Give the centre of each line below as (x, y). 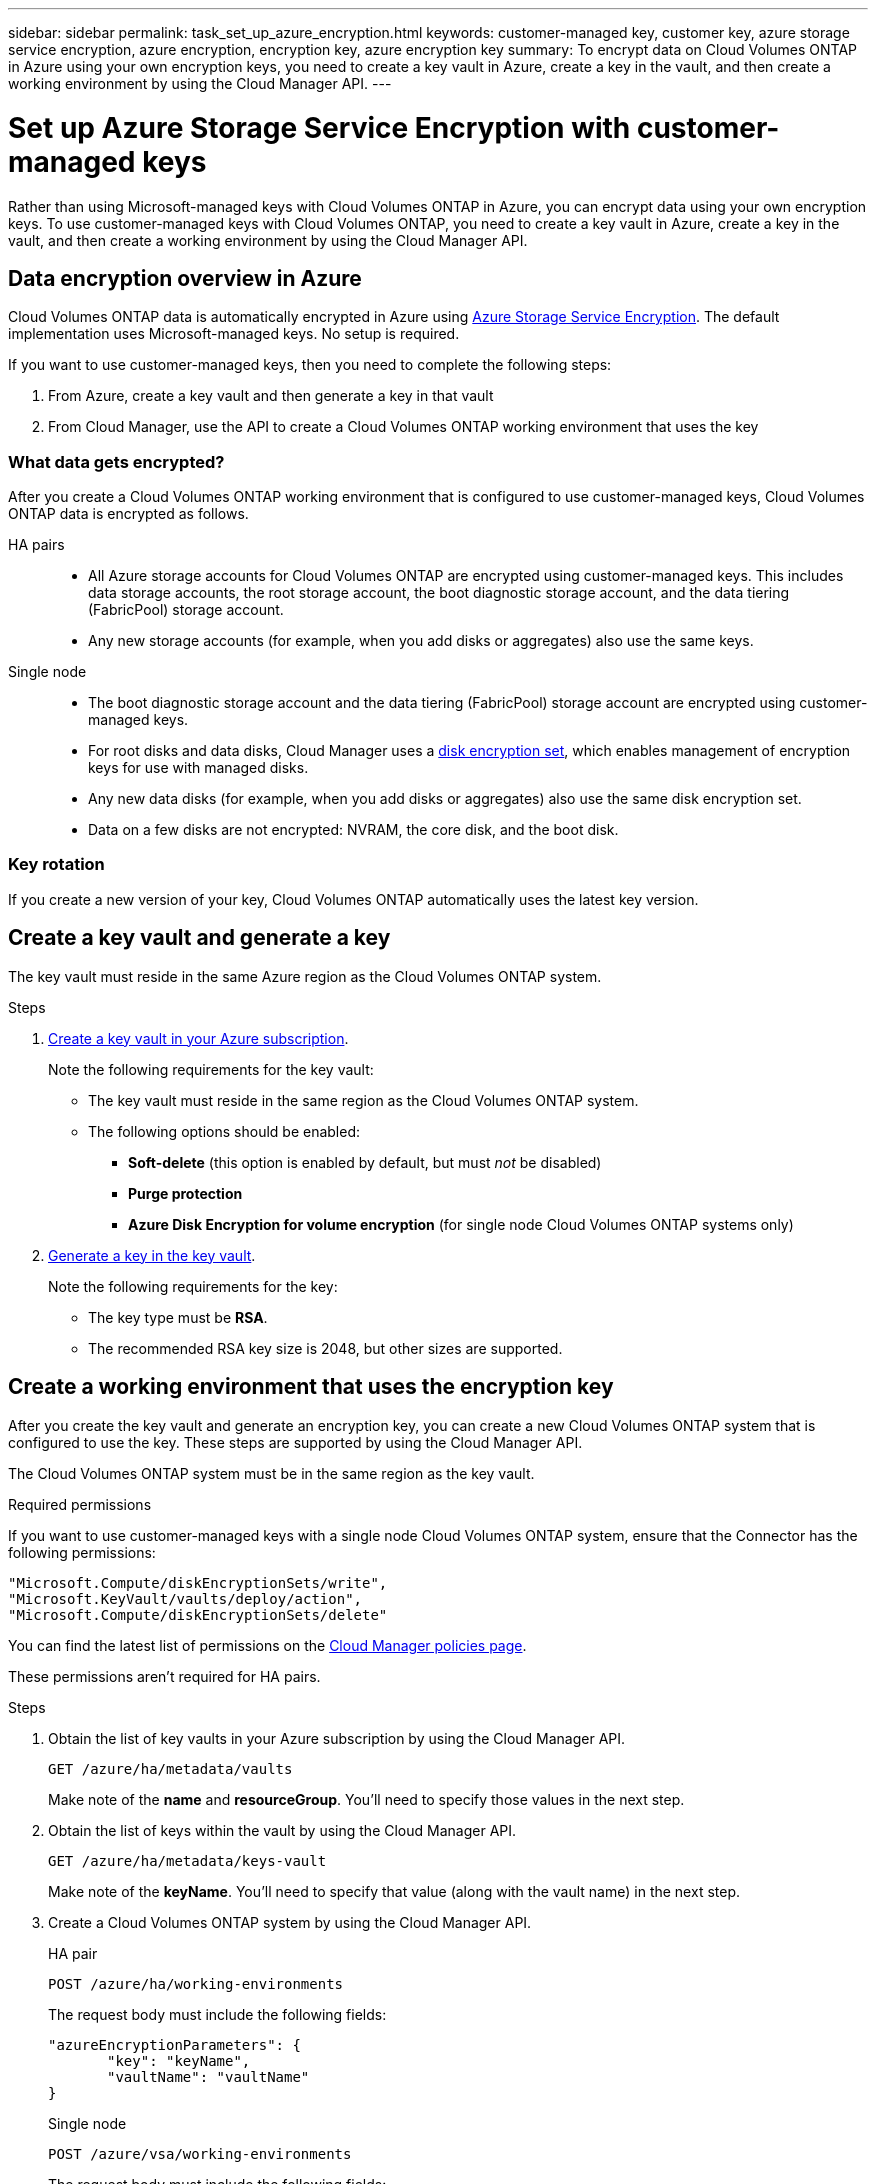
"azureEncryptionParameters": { (174, 2044)
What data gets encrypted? (116, 461)
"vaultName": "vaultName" (208, 2076)
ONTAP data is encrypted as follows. (128, 514)
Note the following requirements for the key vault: (211, 1069)
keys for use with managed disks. (198, 768)
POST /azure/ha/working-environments (196, 1983)
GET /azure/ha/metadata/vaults (170, 1768)
